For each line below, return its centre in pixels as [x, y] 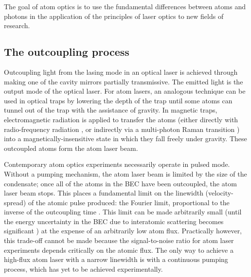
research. [17, 25]
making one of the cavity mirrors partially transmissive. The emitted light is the [124, 81]
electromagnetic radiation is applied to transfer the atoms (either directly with [121, 119]
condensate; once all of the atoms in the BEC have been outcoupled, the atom [120, 183]
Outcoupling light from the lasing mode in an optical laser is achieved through [121, 72]
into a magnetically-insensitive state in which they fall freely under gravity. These [125, 138]
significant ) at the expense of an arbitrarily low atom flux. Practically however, [123, 231]
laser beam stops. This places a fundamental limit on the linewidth [104, 193]
